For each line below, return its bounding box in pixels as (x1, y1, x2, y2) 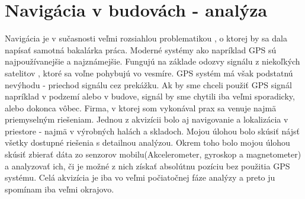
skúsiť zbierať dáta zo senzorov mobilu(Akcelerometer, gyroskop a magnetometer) (5, 148, 301, 161)
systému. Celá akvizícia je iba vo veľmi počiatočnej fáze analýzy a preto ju (5, 171, 275, 184)
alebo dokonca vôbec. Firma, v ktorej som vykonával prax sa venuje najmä (5, 101, 277, 114)
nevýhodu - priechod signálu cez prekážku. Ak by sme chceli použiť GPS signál (5, 78, 292, 91)
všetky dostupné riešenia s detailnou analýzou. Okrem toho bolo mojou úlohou (5, 136, 290, 149)
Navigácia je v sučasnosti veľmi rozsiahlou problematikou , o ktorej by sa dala (5, 32, 287, 44)
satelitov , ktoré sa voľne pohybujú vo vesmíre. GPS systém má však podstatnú (5, 66, 293, 79)
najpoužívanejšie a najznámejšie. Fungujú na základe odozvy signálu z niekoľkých (5, 55, 300, 68)
